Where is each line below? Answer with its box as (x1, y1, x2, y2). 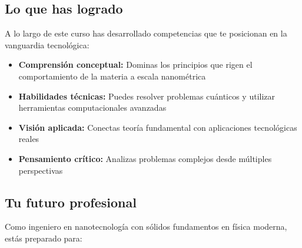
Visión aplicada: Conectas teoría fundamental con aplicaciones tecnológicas (18, 121, 297, 133)
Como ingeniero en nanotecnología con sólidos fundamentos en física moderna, (5, 220, 287, 233)
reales (18, 133, 39, 145)
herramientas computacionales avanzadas (18, 101, 167, 114)
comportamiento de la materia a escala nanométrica (18, 70, 206, 82)
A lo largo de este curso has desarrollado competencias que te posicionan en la (5, 27, 287, 39)
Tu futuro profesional (5, 193, 137, 211)
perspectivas (18, 164, 63, 176)
